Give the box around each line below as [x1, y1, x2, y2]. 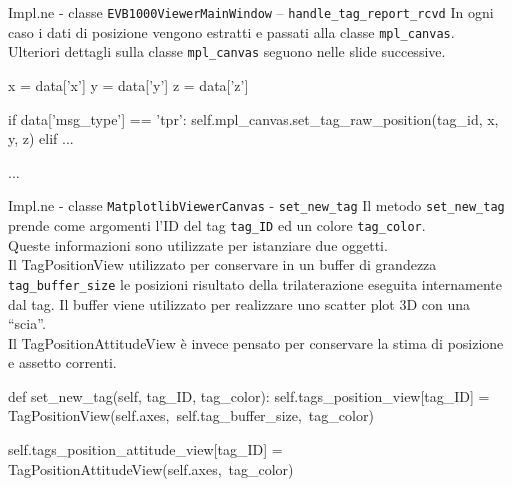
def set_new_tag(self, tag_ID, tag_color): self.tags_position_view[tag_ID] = [8, 385, 490, 406]
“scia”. [8, 313, 46, 334]
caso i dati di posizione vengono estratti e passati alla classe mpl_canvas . [8, 21, 455, 42]
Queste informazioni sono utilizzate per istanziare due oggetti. [8, 234, 388, 255]
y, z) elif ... [8, 128, 74, 149]
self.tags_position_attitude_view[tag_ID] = [8, 439, 283, 460]
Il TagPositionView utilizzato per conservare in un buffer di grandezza [8, 254, 437, 275]
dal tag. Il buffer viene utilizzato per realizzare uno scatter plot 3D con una [8, 293, 471, 314]
